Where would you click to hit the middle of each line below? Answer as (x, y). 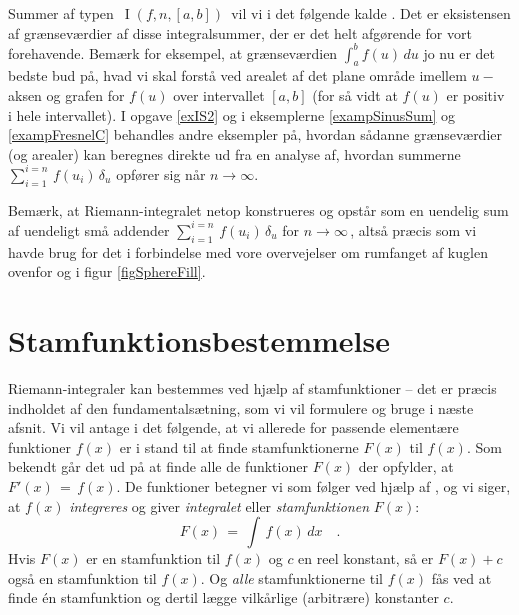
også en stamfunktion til (82, 577)
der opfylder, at (406, 466)
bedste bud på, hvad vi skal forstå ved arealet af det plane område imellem (237, 75)
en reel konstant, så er (366, 558)
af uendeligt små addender (89, 229)
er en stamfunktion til (153, 558)
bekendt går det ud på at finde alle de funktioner (158, 466)
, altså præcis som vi (413, 229)
